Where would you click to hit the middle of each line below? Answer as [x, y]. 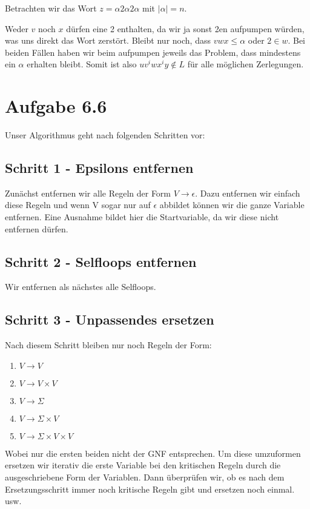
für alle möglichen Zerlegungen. [246, 64]
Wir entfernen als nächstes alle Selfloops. [81, 287]
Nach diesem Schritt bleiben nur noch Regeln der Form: [108, 345]
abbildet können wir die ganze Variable [232, 205]
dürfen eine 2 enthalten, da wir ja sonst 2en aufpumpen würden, [185, 28]
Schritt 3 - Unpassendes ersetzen [110, 319]
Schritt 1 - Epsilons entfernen [99, 168]
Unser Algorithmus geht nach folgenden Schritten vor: [105, 135]
